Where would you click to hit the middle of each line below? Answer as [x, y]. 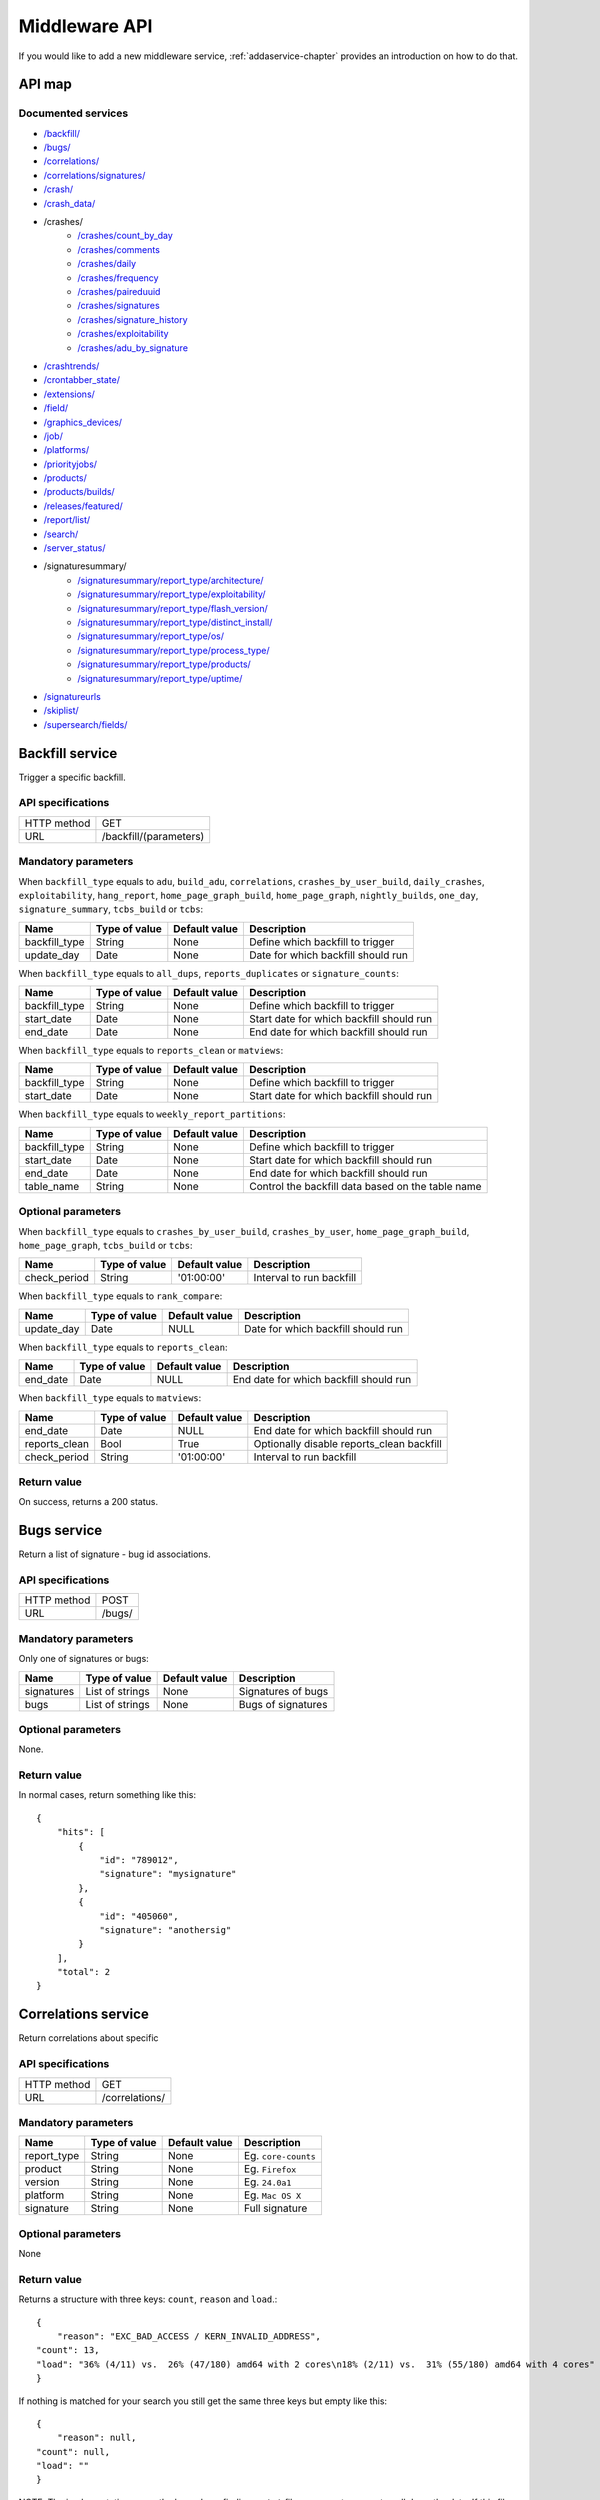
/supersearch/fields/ [85, 724]
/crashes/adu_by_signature [133, 347]
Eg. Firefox [270, 2169]
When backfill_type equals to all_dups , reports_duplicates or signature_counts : [208, 973]
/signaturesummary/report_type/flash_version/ [173, 608]
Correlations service [83, 2014]
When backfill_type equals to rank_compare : [120, 1296]
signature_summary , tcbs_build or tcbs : [111, 909]
